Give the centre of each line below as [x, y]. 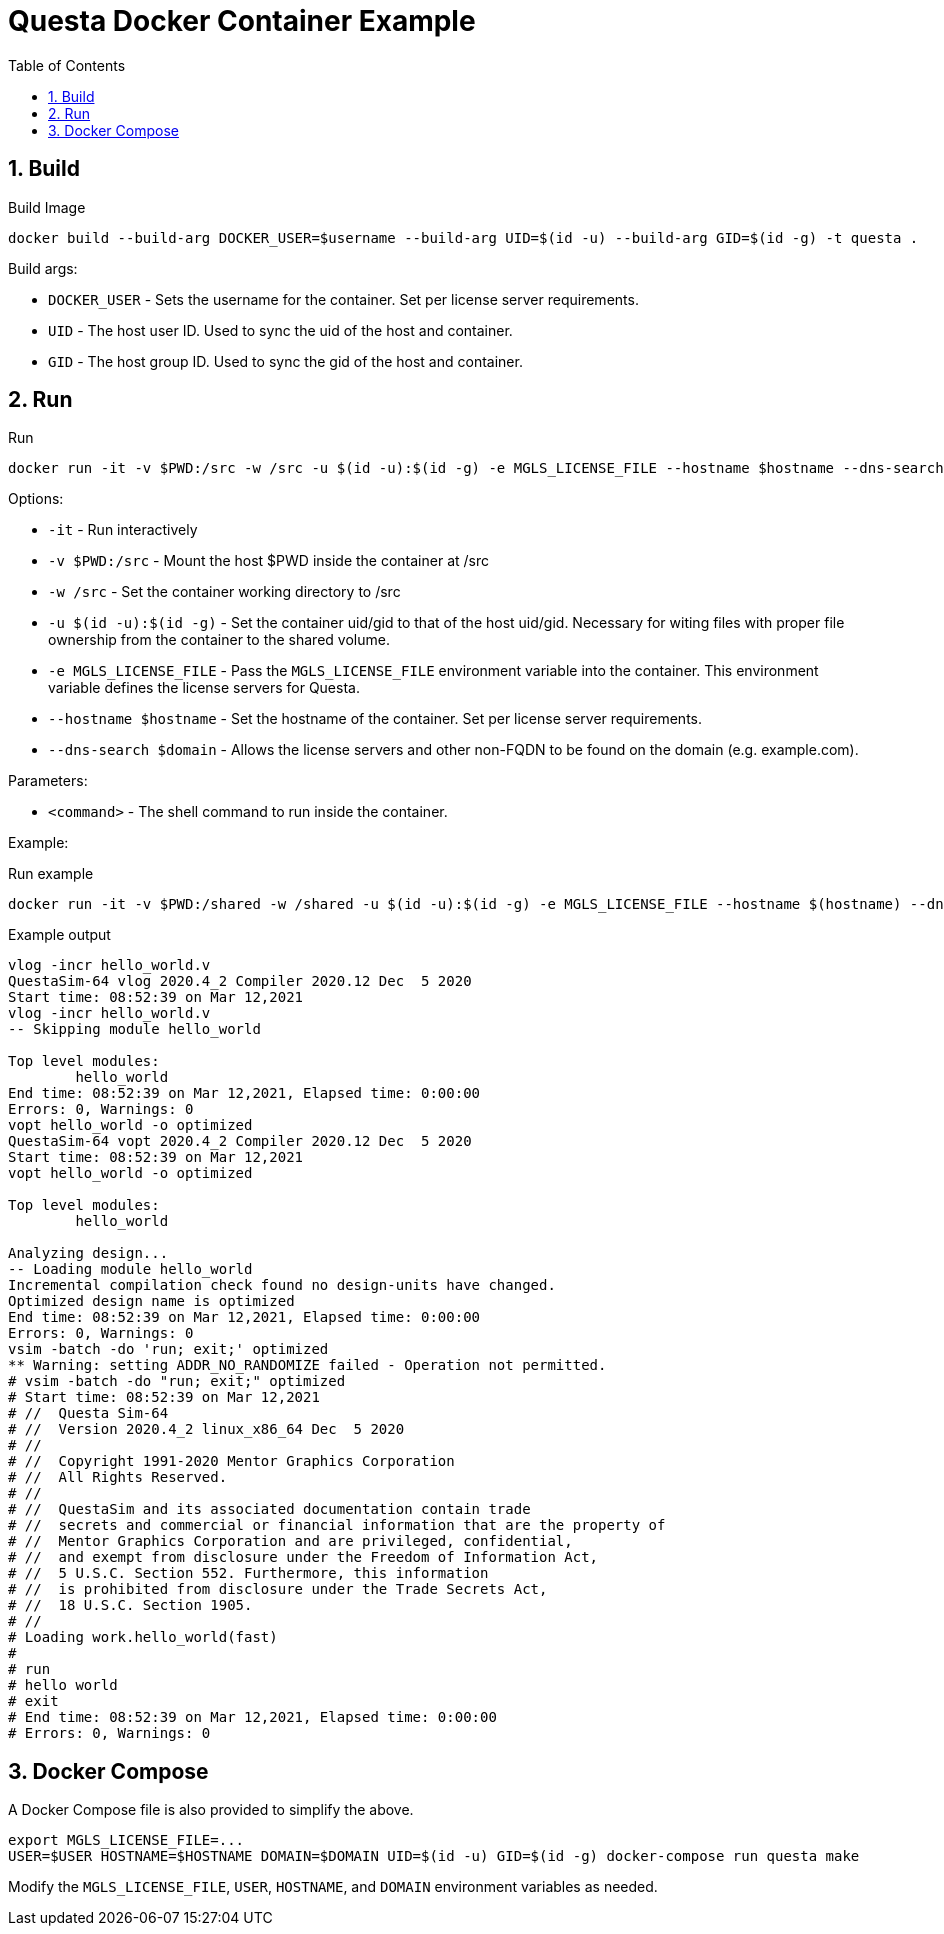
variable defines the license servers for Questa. [204, 688]
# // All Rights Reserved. [118, 1477]
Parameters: [48, 781]
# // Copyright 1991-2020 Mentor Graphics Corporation [231, 1461]
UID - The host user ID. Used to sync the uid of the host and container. [280, 330]
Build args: [43, 268]
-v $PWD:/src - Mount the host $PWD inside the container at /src [269, 561]
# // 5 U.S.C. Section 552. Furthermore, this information [248, 1573]
